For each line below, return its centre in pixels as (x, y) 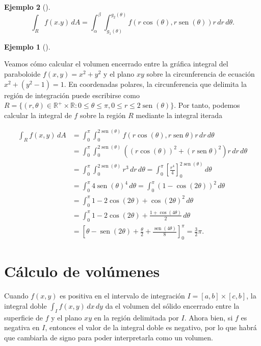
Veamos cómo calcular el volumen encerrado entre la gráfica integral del (116, 64)
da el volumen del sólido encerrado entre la (172, 305)
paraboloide (22, 74)
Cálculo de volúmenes (82, 271)
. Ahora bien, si (208, 317)
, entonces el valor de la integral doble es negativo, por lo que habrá (151, 327)
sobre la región (103, 115)
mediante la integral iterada (179, 115)
